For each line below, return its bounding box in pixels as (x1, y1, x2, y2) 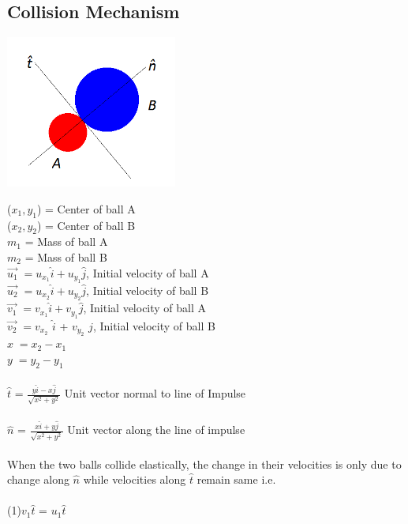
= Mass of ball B (24, 248, 107, 265)
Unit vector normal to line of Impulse (64, 385, 246, 401)
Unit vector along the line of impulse (67, 421, 245, 438)
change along (7, 471, 69, 488)
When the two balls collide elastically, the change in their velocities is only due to (7, 455, 402, 472)
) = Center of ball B (36, 217, 136, 233)
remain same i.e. (197, 471, 276, 488)
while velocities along (83, 471, 186, 488)
